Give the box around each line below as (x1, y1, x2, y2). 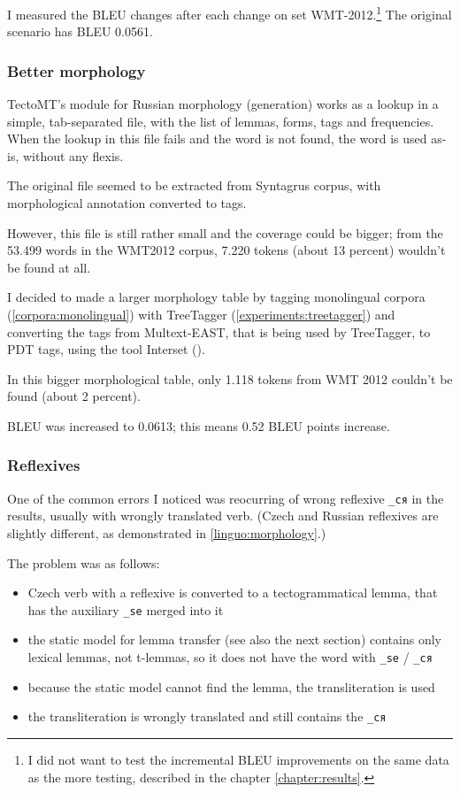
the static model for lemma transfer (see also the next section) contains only (27, 630, 441, 649)
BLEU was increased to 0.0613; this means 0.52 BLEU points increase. (7, 416, 390, 435)
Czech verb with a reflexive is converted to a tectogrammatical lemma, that (27, 583, 438, 602)
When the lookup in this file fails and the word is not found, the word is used (7, 129, 427, 148)
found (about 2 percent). (7, 387, 141, 405)
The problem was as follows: (7, 553, 160, 572)
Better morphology (7, 59, 146, 81)
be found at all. (7, 258, 91, 276)
